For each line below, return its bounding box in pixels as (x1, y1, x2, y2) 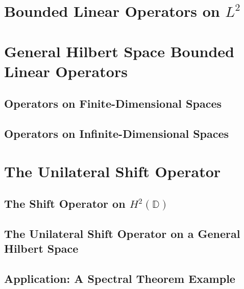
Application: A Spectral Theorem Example (4, 271, 235, 286)
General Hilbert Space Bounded (4, 40, 234, 61)
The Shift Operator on (4, 196, 126, 211)
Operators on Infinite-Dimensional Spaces (4, 126, 229, 141)
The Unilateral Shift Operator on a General (4, 226, 240, 242)
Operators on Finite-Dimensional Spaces (4, 95, 222, 111)
